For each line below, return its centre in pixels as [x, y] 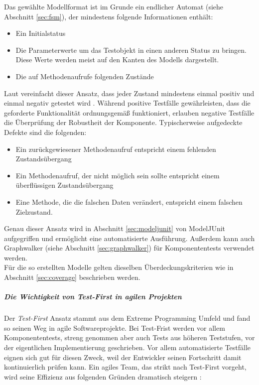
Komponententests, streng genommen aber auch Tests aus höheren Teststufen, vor [129, 337]
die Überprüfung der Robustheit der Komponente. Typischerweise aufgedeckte [123, 122]
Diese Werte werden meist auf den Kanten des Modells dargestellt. [117, 60]
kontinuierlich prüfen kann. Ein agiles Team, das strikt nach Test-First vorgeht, [125, 367]
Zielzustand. [34, 211]
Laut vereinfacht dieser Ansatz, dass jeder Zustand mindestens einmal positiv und [129, 93]
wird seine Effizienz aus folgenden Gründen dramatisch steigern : [103, 376]
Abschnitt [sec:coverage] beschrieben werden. [72, 277]
